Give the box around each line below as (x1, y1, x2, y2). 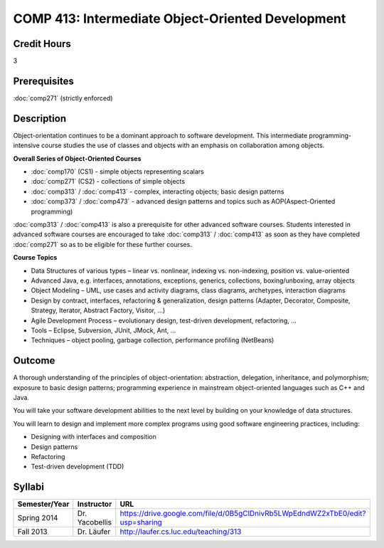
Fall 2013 (17, 527, 48, 537)
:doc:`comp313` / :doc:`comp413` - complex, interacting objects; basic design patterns (31, 187, 284, 196)
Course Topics (13, 253, 58, 262)
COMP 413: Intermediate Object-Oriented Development (13, 11, 346, 26)
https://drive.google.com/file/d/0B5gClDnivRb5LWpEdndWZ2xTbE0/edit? (119, 509, 366, 519)
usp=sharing (119, 517, 163, 527)
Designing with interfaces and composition (31, 433, 156, 441)
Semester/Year (17, 499, 70, 509)
